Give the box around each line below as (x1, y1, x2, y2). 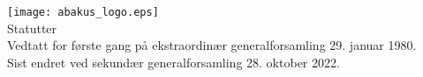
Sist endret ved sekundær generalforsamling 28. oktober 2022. (7, 52, 340, 71)
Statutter (7, 18, 57, 37)
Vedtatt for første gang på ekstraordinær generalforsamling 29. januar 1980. (7, 36, 417, 54)
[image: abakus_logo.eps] (7, 6, 159, 18)
